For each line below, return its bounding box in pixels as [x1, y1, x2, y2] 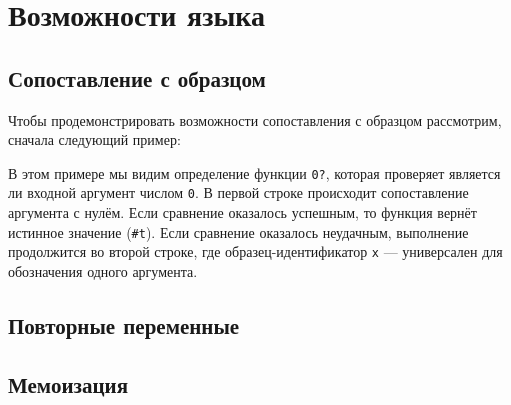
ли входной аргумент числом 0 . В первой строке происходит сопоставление [8, 182, 469, 203]
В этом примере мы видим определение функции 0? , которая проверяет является [8, 162, 501, 183]
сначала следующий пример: [8, 129, 181, 150]
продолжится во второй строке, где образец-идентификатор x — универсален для [8, 241, 503, 262]
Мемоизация [8, 368, 128, 399]
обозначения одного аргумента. [8, 260, 198, 281]
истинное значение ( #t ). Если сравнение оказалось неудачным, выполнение [8, 221, 469, 242]
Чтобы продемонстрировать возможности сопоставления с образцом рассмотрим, [8, 109, 502, 130]
